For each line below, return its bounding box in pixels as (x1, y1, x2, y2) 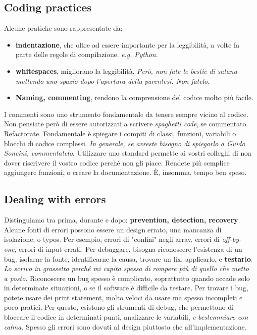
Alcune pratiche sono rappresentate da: (4, 23, 123, 33)
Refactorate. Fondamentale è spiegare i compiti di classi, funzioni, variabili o (4, 128, 236, 138)
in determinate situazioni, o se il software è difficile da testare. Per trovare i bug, (4, 282, 249, 293)
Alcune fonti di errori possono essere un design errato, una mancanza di (4, 224, 222, 234)
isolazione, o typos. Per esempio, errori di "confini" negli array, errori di (4, 234, 220, 244)
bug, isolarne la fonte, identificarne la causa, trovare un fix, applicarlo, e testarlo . (4, 253, 253, 264)
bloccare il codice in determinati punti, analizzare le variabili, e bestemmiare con (4, 312, 248, 322)
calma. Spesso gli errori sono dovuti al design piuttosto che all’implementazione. (4, 321, 247, 332)
